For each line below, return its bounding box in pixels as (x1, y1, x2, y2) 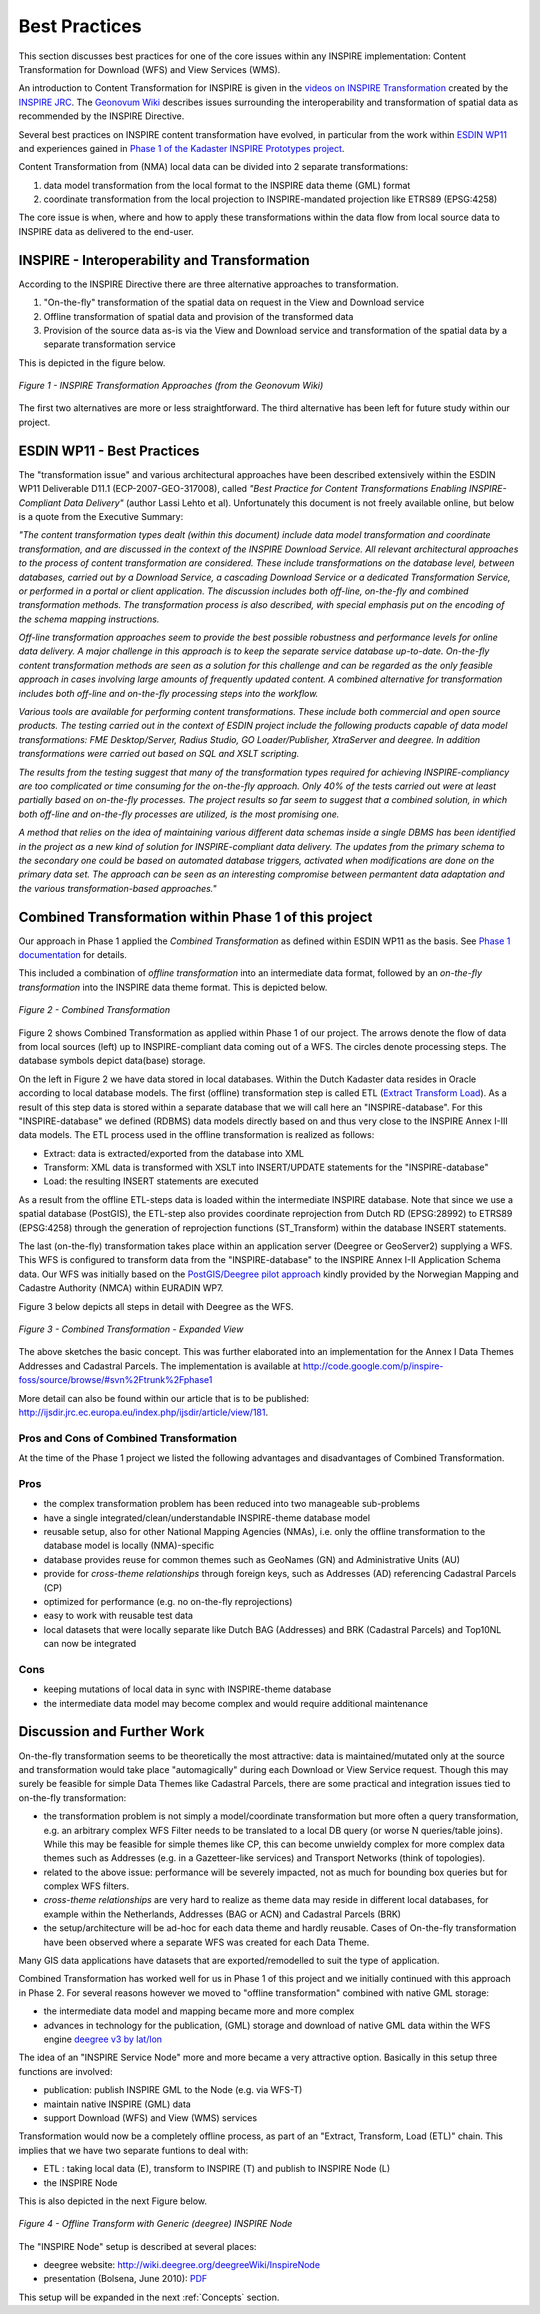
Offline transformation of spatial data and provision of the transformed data (43, 310, 354, 322)
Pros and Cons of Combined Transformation (18, 1431, 237, 1445)
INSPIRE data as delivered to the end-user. (18, 225, 194, 237)
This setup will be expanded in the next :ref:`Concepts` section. (18, 2291, 280, 2303)
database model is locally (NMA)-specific (43, 1540, 215, 1552)
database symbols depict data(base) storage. (18, 1055, 206, 1067)
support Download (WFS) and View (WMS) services (43, 2111, 258, 2124)
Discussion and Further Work (18, 1723, 205, 1740)
